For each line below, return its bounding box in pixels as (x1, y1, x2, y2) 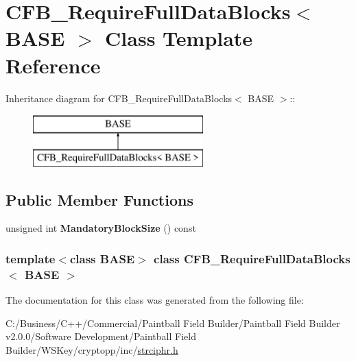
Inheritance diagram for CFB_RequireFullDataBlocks (5, 90, 233, 105)
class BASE (69, 250, 135, 267)
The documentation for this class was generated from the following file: (5, 293, 304, 307)
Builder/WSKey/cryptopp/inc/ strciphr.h (5, 342, 178, 357)
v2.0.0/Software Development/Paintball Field (5, 329, 196, 343)
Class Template (105, 24, 253, 52)
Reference (5, 51, 101, 79)
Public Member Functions (5, 189, 193, 210)
